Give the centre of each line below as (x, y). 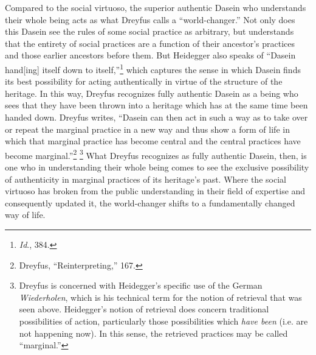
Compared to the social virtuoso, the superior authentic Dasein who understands (156, 7)
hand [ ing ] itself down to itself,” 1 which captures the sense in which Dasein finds (153, 68)
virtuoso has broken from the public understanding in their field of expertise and (155, 191)
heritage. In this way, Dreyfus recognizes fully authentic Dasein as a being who (152, 93)
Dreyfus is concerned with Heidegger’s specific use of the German (141, 285)
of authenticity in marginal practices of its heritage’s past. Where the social (146, 179)
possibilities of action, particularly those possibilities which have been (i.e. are (163, 321)
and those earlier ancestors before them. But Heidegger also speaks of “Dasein (150, 55)
